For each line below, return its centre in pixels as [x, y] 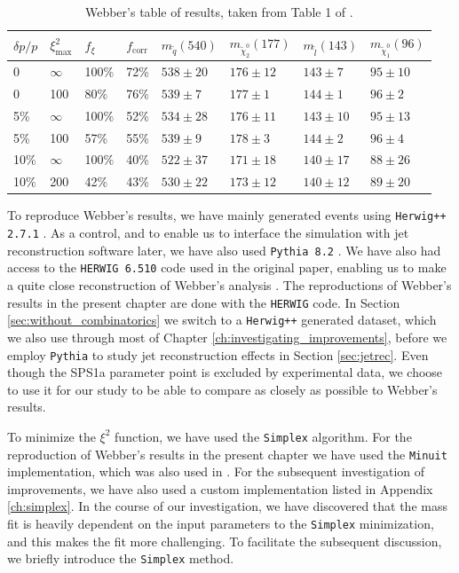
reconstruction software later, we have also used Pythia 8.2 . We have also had [224, 250]
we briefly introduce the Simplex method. [121, 558]
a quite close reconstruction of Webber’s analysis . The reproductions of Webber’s [229, 285]
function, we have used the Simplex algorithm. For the [263, 436]
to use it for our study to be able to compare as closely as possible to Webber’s [222, 389]
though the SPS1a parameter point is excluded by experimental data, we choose [225, 372]
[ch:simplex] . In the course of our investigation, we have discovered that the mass [227, 506]
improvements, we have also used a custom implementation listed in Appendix [220, 488]
